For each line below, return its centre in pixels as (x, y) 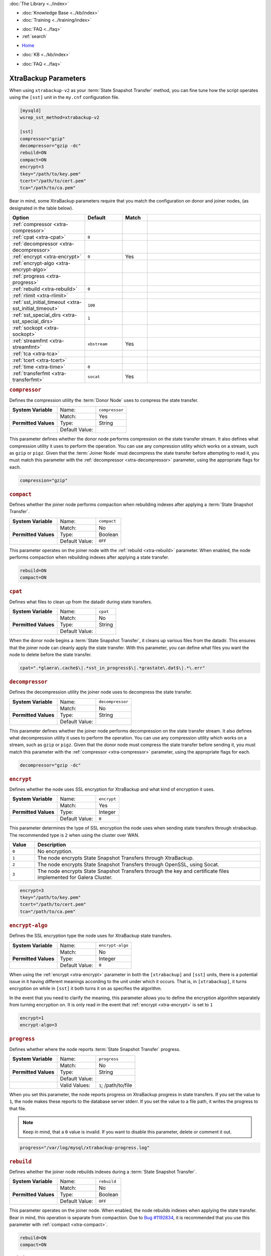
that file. (18, 1108)
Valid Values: (75, 1085)
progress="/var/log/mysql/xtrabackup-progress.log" (85, 1147)
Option (21, 218)
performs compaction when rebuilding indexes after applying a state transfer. (89, 557)
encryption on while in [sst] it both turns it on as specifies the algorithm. (86, 988)
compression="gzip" (44, 480)
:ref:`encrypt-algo (33, 263)
